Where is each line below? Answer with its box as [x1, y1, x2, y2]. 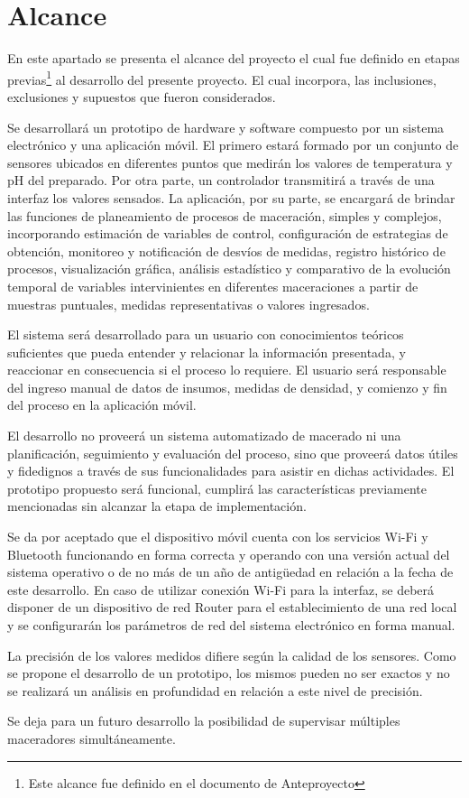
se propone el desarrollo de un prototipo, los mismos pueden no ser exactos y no [7, 663, 450, 682]
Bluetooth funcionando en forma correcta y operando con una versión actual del [7, 544, 450, 563]
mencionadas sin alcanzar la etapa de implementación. [7, 496, 307, 515]
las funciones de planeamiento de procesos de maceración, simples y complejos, [7, 206, 442, 225]
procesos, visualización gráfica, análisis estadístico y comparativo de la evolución [7, 259, 451, 278]
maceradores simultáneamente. [7, 728, 176, 747]
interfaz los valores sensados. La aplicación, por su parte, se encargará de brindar [7, 188, 455, 207]
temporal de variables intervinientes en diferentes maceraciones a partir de [7, 276, 418, 295]
